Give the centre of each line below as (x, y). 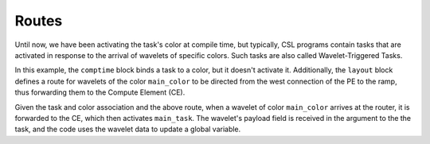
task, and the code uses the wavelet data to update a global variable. (128, 129)
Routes (39, 21)
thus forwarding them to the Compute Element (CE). (100, 92)
